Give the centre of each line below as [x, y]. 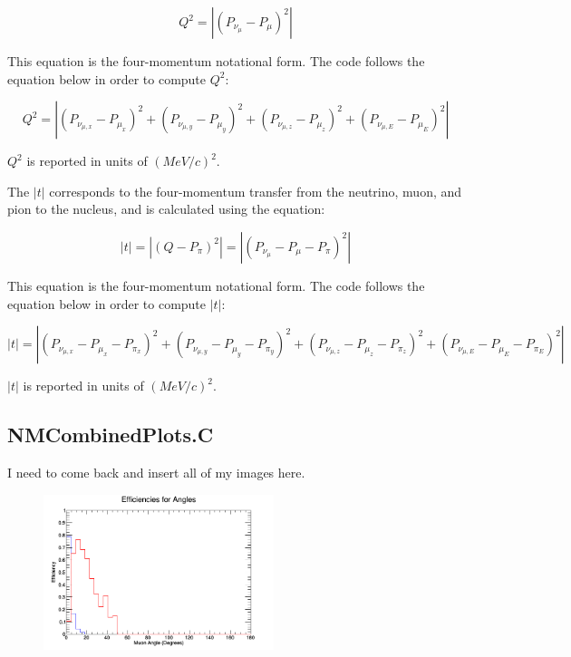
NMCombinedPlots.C [111, 435]
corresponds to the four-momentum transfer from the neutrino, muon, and [256, 191]
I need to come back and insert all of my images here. [156, 472]
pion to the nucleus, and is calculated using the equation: [166, 209]
